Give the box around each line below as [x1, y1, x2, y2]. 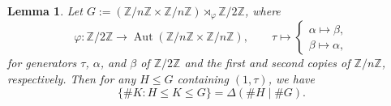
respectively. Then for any [7, 70, 136, 87]
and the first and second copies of [184, 54, 350, 71]
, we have [268, 70, 315, 87]
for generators [7, 54, 77, 71]
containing [177, 70, 229, 87]
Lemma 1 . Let [7, 2, 83, 19]
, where [244, 2, 281, 19]
